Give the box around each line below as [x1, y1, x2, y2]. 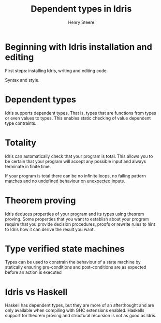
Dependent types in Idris [30, 3, 132, 15]
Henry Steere [68, 19, 95, 25]
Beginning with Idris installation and [5, 41, 152, 52]
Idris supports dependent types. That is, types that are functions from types [5, 110, 156, 116]
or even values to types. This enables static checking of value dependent [5, 115, 151, 121]
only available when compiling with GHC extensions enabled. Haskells [5, 308, 145, 313]
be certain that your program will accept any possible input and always [5, 158, 146, 164]
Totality [5, 137, 37, 148]
